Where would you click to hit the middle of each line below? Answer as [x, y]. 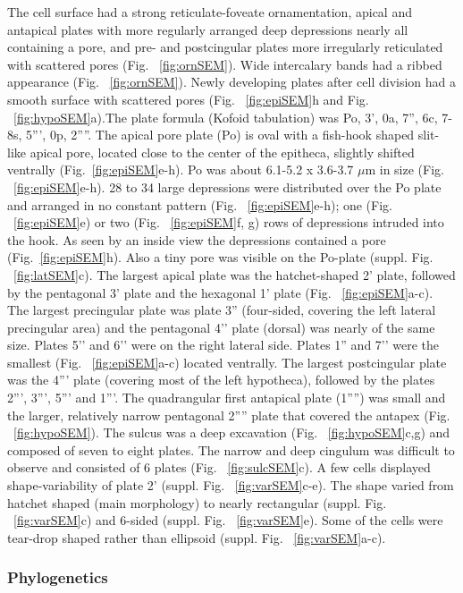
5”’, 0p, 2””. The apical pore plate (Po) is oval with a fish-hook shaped [220, 135]
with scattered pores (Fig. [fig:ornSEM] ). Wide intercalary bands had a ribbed [225, 64]
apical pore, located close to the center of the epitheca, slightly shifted [222, 152]
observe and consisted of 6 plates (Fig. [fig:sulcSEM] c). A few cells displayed [219, 467]
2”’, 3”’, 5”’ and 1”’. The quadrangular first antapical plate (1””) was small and [227, 398]
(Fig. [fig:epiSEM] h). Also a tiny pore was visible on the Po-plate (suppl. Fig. [220, 257]
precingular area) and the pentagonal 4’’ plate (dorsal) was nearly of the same [221, 327]
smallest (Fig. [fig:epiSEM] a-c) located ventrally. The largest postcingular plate [227, 362]
